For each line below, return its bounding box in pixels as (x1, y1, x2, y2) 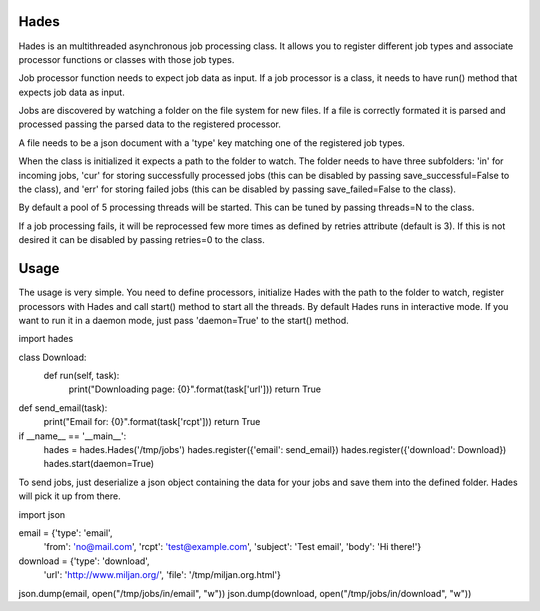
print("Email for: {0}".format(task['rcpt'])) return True (43, 416, 261, 428)
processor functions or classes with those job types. (18, 53, 235, 65)
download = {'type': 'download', (18, 555, 150, 567)
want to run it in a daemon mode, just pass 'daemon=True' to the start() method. (18, 314, 349, 326)
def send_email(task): (18, 401, 108, 414)
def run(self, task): (43, 370, 120, 382)
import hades (18, 333, 74, 345)
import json (18, 508, 66, 520)
